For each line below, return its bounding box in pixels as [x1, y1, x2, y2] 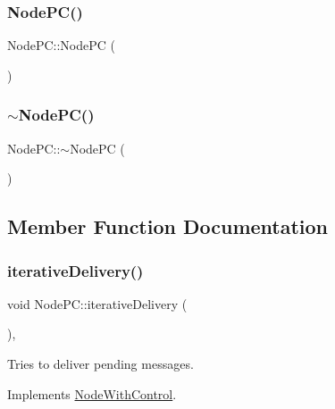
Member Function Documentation [7, 213, 329, 240]
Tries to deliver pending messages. [7, 355, 194, 372]
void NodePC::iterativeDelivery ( [7, 294, 188, 313]
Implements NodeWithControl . [7, 384, 177, 403]
